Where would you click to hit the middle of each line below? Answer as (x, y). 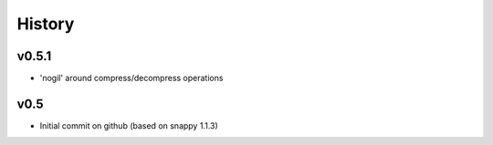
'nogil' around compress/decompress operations (131, 78)
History (46, 24)
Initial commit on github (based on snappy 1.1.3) (129, 125)
